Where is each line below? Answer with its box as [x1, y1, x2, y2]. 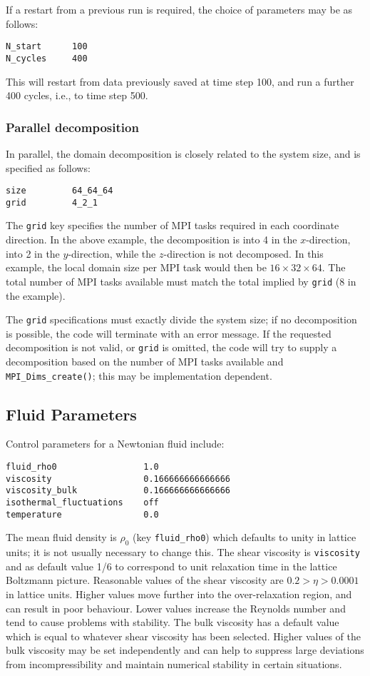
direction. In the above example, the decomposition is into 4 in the [6, 232, 297, 247]
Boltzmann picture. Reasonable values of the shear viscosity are [6, 572, 284, 587]
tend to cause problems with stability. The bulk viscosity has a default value [6, 615, 339, 630]
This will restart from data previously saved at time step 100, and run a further [6, 74, 354, 89]
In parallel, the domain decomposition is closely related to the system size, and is [6, 146, 361, 161]
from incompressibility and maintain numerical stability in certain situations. [6, 656, 342, 671]
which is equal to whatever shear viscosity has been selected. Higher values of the [6, 628, 361, 643]
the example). [6, 288, 66, 303]
